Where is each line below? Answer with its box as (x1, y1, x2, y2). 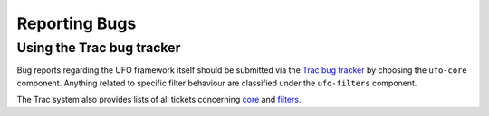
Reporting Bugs (16, 13, 137, 33)
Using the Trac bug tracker (16, 40, 181, 56)
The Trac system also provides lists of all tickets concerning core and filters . (16, 94, 302, 105)
